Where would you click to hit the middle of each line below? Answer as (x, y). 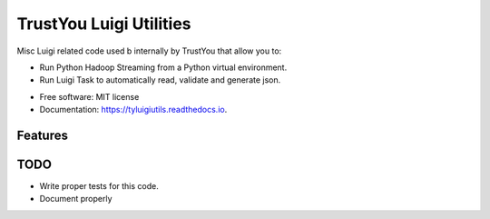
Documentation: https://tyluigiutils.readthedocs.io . (133, 110)
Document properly (76, 199)
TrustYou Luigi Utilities (104, 24)
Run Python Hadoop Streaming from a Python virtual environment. (163, 67)
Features (42, 135)
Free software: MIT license (89, 96)
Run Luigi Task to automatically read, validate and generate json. (160, 80)
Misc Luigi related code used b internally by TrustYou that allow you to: (149, 51)
